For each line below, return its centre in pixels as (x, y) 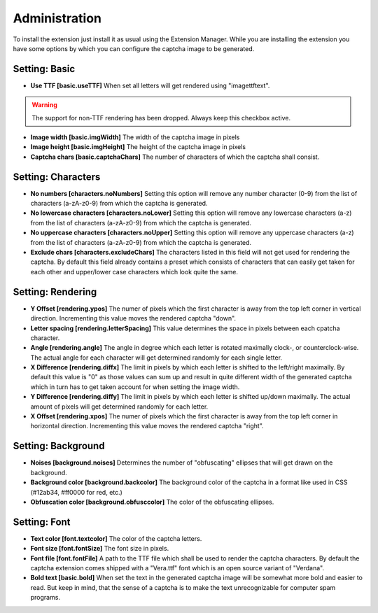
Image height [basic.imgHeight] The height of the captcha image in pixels (138, 147)
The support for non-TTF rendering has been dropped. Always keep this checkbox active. (161, 118)
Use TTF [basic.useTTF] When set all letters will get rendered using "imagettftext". (150, 85)
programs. (45, 598)
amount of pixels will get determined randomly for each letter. (119, 407)
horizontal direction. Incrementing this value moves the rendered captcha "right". (147, 426)
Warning (44, 105)
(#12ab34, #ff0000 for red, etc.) (76, 492)
